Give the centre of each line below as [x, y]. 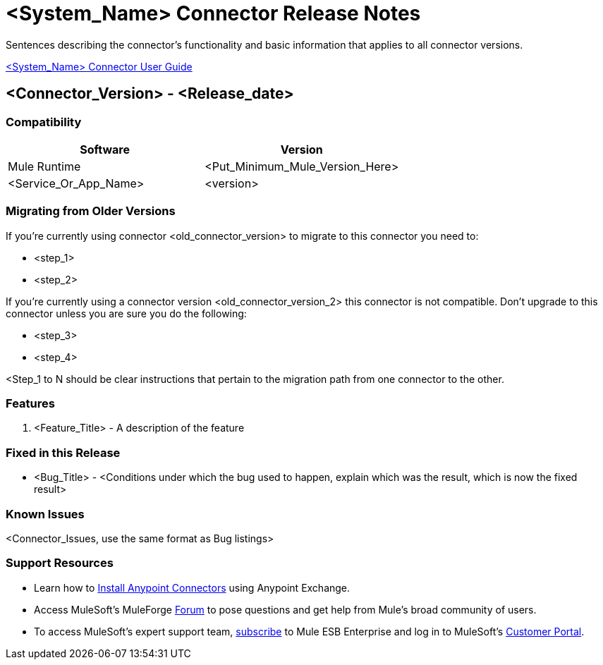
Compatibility [44, 122]
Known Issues [45, 514]
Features [30, 404]
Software [105, 149]
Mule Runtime [44, 166]
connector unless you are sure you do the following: [126, 313]
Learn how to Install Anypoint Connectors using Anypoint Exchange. [192, 587]
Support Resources [60, 563]
